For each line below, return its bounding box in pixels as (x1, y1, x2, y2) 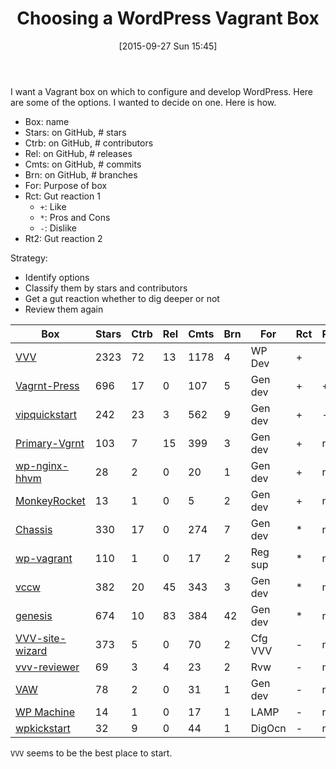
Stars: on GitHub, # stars (24, 126, 127, 138)
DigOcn (250, 721, 287, 735)
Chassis (15, 522, 53, 536)
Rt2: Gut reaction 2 (24, 232, 103, 244)
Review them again (24, 303, 104, 315)
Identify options (24, 271, 90, 283)
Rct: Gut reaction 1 (24, 190, 101, 202)
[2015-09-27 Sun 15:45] (118, 40, 218, 52)
